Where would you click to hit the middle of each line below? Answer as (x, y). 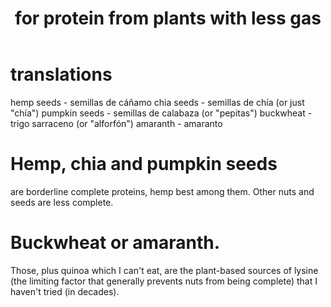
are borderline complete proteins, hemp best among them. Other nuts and (162, 191)
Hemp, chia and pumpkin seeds (144, 164)
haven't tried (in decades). (65, 291)
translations (61, 74)
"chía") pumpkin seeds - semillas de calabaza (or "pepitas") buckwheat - (161, 113)
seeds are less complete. (62, 202)
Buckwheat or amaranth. (115, 243)
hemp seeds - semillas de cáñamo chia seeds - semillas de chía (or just (157, 102)
